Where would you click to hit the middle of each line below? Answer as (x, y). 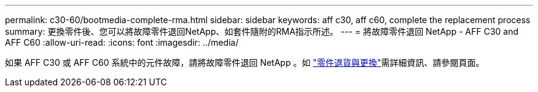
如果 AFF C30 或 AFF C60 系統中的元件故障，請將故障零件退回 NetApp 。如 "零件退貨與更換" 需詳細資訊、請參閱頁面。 (245, 62)
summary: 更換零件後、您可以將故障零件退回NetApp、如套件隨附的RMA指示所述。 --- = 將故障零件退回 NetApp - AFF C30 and (262, 31)
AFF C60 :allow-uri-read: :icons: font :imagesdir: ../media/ (122, 42)
